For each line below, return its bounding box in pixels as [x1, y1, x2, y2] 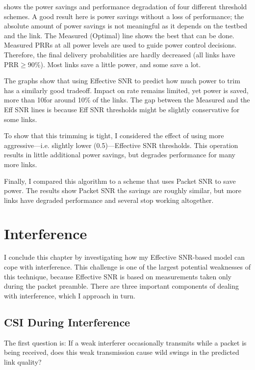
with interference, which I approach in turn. [4, 290, 136, 300]
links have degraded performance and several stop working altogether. [4, 195, 214, 205]
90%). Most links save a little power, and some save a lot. [27, 59, 201, 69]
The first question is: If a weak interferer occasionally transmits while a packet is [4, 337, 247, 347]
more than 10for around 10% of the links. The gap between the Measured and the [4, 95, 250, 105]
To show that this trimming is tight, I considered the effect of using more [4, 130, 224, 141]
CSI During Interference [4, 314, 130, 329]
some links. [4, 114, 37, 124]
